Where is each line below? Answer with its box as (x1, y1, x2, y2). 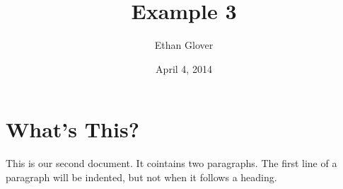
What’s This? (6, 115, 139, 144)
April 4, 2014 (156, 61, 212, 76)
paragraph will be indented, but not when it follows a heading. (6, 169, 277, 184)
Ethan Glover (154, 38, 214, 52)
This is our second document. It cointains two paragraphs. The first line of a (6, 156, 337, 171)
